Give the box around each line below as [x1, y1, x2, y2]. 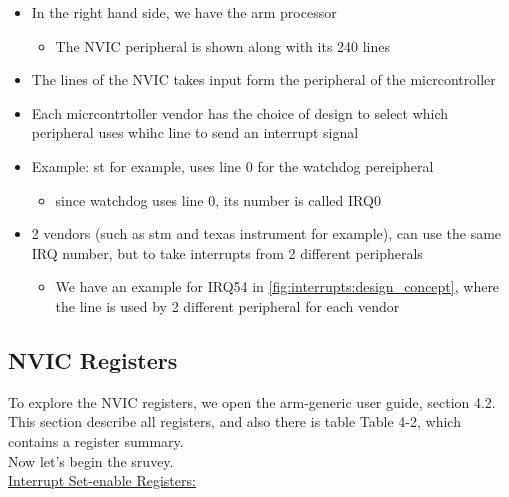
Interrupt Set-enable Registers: [8, 470, 196, 491]
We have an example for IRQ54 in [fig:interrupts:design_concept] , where [55, 276, 500, 297]
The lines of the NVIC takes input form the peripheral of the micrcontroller [31, 69, 496, 90]
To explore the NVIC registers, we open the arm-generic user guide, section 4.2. [8, 391, 496, 412]
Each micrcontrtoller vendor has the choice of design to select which [31, 102, 449, 123]
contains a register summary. [8, 430, 184, 451]
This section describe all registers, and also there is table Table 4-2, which [8, 411, 461, 432]
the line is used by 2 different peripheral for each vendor [55, 295, 400, 316]
